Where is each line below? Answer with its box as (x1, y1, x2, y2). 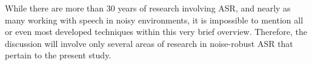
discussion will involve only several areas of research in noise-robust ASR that (5, 37, 293, 49)
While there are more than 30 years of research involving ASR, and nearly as (5, 2, 291, 14)
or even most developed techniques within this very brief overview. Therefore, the (5, 25, 307, 38)
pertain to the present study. (5, 49, 111, 61)
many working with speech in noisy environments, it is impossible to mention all (5, 13, 304, 26)
